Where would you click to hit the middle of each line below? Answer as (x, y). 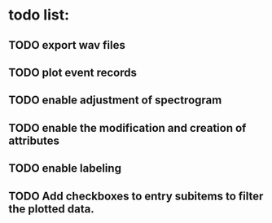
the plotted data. (52, 209)
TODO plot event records (72, 72)
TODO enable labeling (65, 168)
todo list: (39, 15)
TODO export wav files (67, 45)
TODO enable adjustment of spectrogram (115, 101)
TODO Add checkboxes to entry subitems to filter (136, 196)
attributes (34, 140)
